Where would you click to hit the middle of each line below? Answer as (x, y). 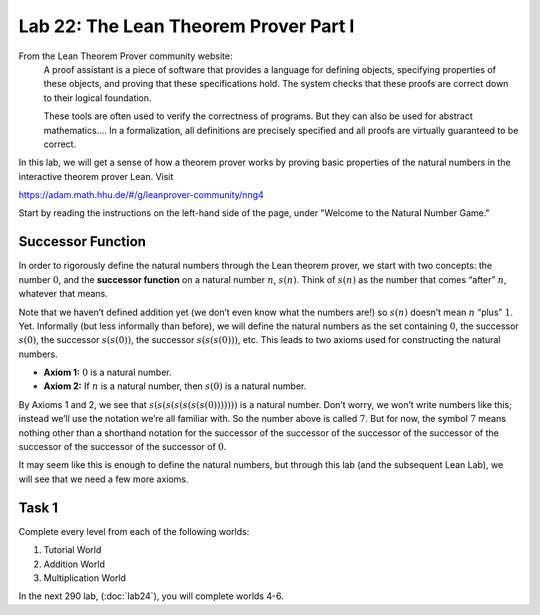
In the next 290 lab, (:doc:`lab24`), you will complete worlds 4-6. (151, 596)
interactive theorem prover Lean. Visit (96, 176)
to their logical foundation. (97, 97)
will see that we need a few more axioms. (103, 479)
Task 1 (38, 507)
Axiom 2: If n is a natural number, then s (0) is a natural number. (175, 386)
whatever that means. (63, 294)
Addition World (74, 564)
